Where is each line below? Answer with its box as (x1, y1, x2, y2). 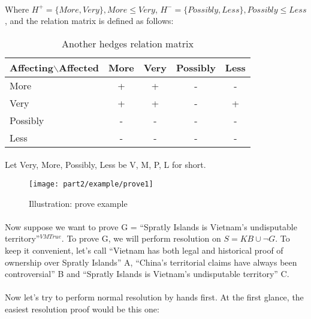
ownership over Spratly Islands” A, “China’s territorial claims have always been (5, 255, 297, 268)
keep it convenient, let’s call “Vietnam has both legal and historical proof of (5, 244, 283, 256)
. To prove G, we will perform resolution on (61, 232, 221, 245)
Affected (59, 60, 99, 74)
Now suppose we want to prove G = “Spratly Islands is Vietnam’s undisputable (5, 220, 297, 233)
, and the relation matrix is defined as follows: (5, 14, 174, 27)
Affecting (10, 60, 53, 74)
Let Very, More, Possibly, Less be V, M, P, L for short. (5, 158, 206, 171)
